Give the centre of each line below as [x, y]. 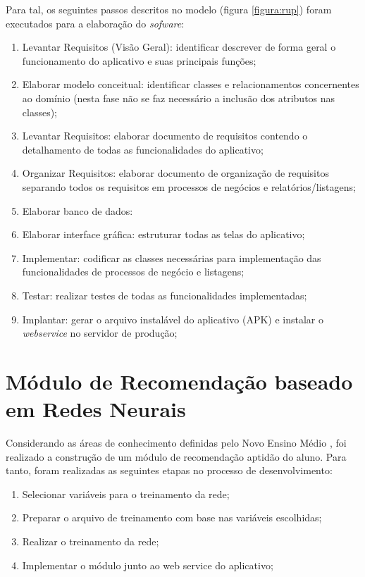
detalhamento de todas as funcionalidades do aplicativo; [143, 149]
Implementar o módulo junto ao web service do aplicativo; [148, 565]
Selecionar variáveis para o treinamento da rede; [126, 494]
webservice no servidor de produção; [100, 333]
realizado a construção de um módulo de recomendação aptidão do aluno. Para [176, 456]
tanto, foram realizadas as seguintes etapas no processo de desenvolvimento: [169, 470]
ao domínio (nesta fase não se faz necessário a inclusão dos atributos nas [179, 98]
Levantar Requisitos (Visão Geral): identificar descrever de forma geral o [179, 47]
